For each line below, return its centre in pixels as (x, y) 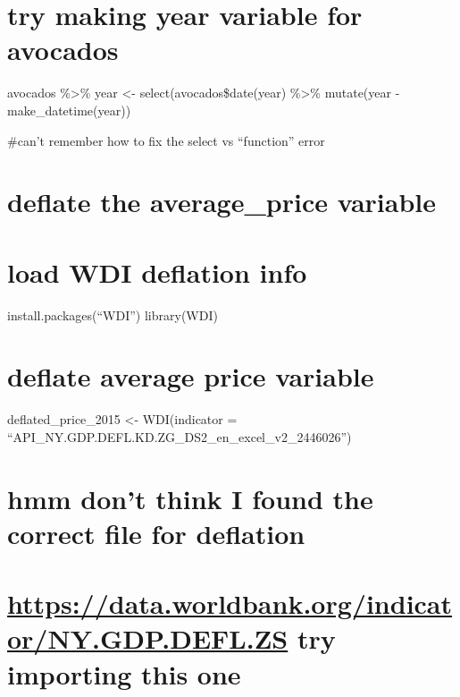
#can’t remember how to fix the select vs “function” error (166, 140)
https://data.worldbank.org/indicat (230, 603)
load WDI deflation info (157, 272)
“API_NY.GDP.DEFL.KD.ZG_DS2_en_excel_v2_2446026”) (180, 436)
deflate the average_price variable (222, 202)
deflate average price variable (191, 376)
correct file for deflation (156, 533)
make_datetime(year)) (69, 110)
